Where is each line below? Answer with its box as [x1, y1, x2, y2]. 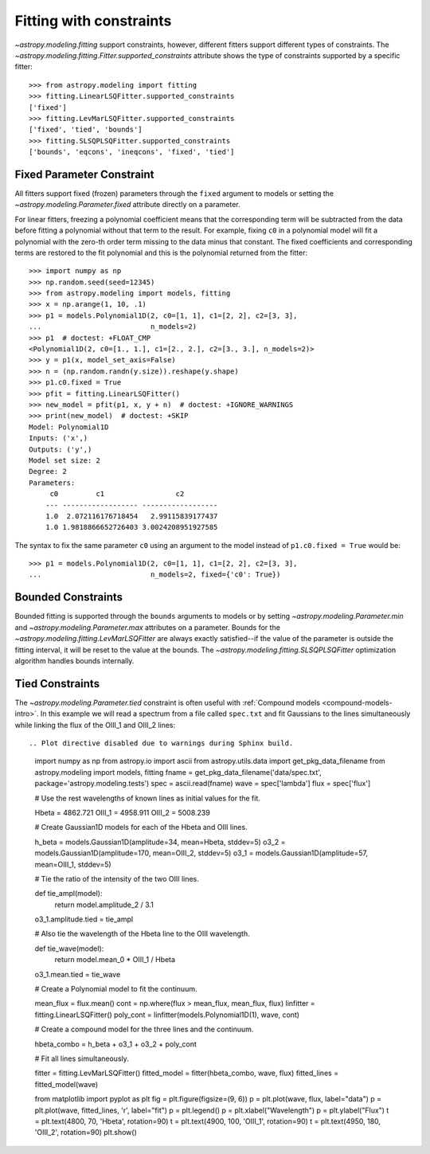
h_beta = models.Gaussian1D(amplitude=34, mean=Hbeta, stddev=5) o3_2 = [34, 837, 286, 847]
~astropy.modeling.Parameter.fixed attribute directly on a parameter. [14, 200, 240, 209]
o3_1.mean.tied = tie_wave [34, 969, 121, 979]
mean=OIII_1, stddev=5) [34, 859, 111, 869]
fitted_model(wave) [34, 1079, 99, 1089]
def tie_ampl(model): [34, 889, 103, 898]
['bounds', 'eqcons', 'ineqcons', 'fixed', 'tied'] [29, 147, 235, 157]
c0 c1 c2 [49, 490, 185, 499]
